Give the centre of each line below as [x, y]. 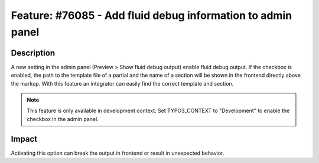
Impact [24, 139]
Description [33, 53]
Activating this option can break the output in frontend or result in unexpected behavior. [118, 153]
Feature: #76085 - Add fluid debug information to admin [152, 15]
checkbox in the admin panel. [63, 119]
